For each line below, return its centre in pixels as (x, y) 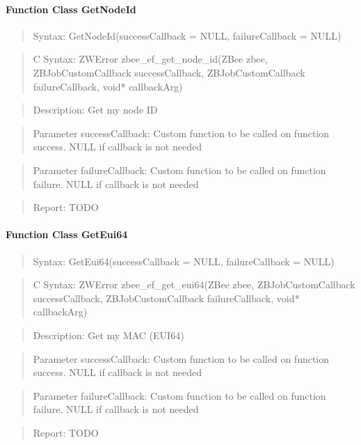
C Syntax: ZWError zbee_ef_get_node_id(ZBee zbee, (150, 59)
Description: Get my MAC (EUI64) (109, 335)
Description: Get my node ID (95, 110)
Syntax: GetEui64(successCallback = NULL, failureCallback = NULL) (184, 261)
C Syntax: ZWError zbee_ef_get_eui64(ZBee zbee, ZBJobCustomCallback (194, 284)
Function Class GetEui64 (67, 234)
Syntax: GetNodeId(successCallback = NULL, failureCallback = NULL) (187, 35)
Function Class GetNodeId (71, 9)
